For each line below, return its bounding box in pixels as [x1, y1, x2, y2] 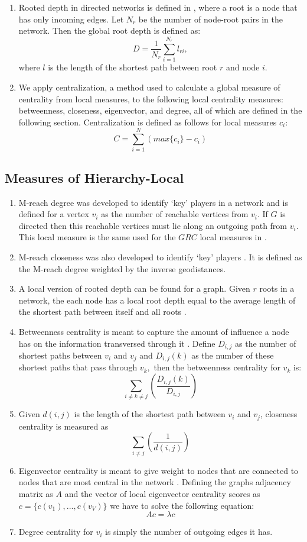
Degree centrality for [18, 525, 93, 538]
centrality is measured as [18, 420, 109, 432]
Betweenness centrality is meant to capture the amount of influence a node [18, 325, 289, 337]
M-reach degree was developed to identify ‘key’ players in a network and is [18, 196, 288, 208]
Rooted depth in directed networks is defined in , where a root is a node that [18, 1, 298, 13]
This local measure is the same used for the [18, 231, 176, 243]
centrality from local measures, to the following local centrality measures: [18, 92, 283, 105]
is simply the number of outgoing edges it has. [105, 525, 273, 538]
